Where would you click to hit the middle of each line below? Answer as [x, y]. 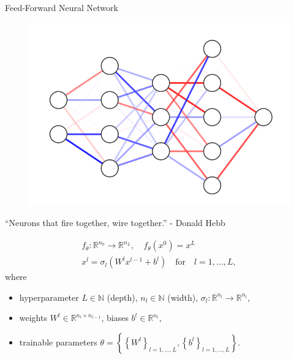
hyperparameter [49, 297]
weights [33, 318]
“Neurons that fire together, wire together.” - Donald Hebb [115, 223]
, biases [115, 318]
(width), [183, 297]
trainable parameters [58, 342]
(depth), [122, 297]
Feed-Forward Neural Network [62, 7]
